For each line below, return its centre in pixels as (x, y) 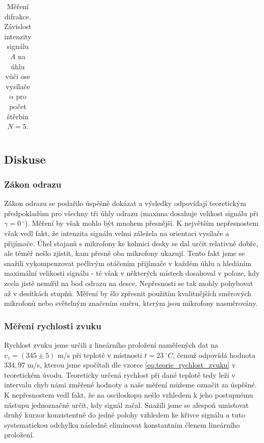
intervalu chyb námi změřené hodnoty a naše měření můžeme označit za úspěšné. (130, 385)
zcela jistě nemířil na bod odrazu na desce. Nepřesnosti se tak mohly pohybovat (129, 283)
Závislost (18, 26)
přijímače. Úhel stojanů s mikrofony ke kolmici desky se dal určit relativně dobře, (131, 243)
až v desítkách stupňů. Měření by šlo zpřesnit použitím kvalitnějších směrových (128, 293)
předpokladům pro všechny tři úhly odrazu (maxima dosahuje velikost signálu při (131, 213)
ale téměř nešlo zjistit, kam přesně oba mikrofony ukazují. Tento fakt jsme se (125, 253)
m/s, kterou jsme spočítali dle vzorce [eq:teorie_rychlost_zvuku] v (131, 365)
